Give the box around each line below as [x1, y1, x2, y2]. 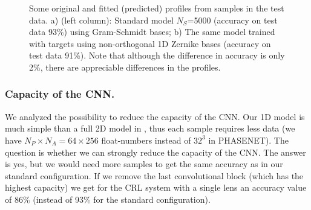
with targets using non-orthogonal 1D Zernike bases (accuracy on [29, 37, 271, 49]
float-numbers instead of [101, 133, 191, 146]
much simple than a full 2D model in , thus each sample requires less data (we [5, 122, 295, 135]
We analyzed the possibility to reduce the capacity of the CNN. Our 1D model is [5, 110, 305, 122]
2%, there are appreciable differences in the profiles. [29, 60, 221, 73]
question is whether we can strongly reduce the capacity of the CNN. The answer [5, 145, 306, 158]
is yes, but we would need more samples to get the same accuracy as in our [5, 157, 283, 170]
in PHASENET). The [208, 133, 289, 146]
